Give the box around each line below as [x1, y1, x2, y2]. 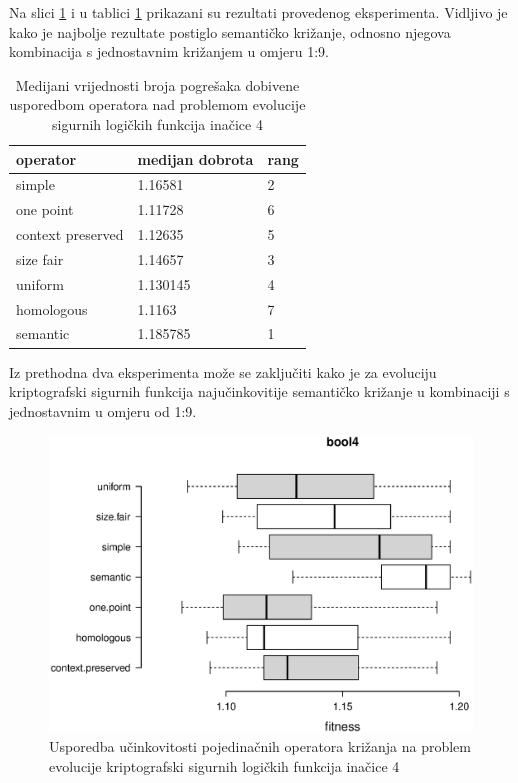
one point [16, 199, 74, 220]
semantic [16, 323, 70, 344]
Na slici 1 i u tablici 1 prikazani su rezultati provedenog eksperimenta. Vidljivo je [9, 2, 508, 22]
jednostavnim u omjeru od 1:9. [9, 400, 197, 421]
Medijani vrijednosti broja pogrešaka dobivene [15, 74, 300, 95]
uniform [16, 273, 64, 294]
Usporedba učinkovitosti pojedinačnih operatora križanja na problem [49, 736, 471, 757]
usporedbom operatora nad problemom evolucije [9, 94, 306, 115]
